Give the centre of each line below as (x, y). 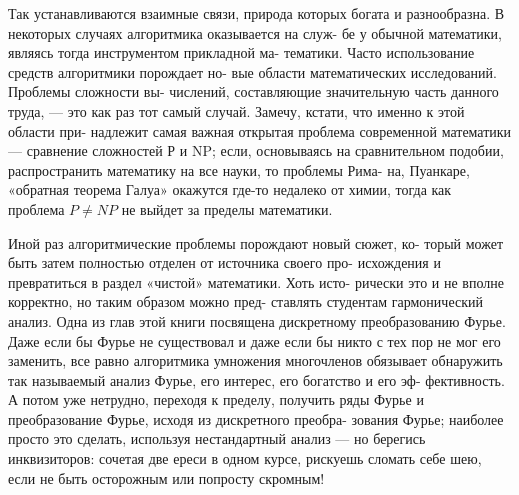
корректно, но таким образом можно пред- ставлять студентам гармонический (245, 301)
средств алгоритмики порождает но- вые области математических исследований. (252, 71)
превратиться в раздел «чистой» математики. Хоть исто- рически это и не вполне (256, 281)
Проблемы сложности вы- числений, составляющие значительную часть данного (253, 91)
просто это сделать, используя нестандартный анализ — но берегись (217, 438)
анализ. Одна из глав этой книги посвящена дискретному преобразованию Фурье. (257, 320)
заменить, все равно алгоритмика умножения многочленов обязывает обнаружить (255, 360)
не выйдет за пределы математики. (227, 208)
